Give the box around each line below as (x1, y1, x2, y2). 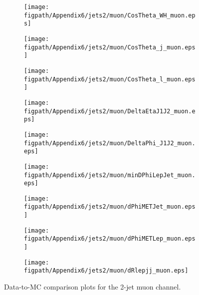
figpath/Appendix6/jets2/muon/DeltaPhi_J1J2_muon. (24, 139, 196, 147)
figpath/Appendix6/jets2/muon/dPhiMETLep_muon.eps (24, 235, 196, 243)
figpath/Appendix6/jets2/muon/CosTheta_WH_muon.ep (24, 11, 196, 19)
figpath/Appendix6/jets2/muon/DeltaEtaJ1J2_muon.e (24, 107, 196, 115)
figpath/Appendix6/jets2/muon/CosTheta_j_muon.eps (24, 43, 196, 51)
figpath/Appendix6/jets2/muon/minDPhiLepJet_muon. (24, 171, 196, 179)
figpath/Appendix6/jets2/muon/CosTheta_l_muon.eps (24, 75, 196, 83)
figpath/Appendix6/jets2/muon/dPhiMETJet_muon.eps (24, 203, 196, 211)
